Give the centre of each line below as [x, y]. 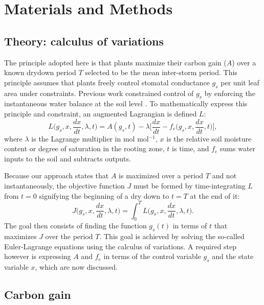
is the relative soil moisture [209, 138]
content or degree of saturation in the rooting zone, [84, 148]
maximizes [20, 236]
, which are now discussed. [76, 267]
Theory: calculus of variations [84, 41]
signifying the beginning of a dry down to [104, 195]
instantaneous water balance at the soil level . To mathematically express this [126, 103]
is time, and [191, 148]
